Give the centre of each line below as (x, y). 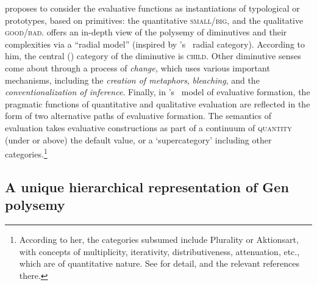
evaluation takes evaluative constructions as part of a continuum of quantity (148, 127)
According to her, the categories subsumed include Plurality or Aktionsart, (159, 239)
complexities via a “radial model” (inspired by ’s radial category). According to (155, 44)
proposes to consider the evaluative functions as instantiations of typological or (152, 8)
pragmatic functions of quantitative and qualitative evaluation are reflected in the (158, 103)
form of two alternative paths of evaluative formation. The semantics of (138, 116)
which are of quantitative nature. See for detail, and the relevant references (159, 263)
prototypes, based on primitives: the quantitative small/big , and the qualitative (154, 20)
